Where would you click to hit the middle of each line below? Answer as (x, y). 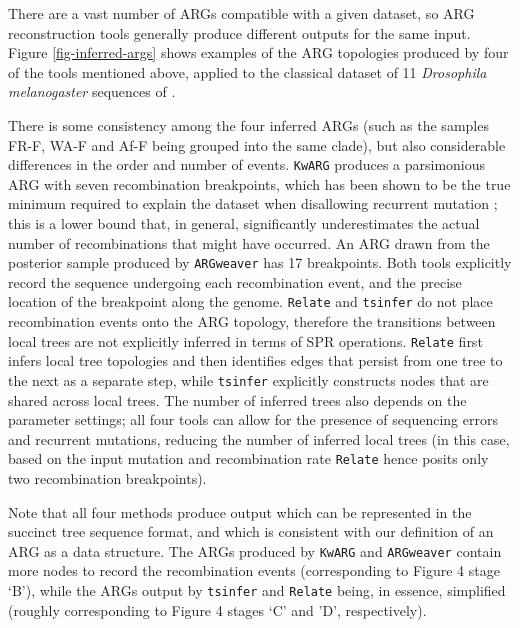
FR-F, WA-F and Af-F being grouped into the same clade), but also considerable (257, 144)
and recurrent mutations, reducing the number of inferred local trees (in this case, (259, 438)
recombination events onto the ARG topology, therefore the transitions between (252, 321)
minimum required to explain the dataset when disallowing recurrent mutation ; (253, 203)
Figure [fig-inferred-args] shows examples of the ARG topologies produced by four (258, 52)
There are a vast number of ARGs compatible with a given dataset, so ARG (241, 13)
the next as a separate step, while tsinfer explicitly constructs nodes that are (248, 379)
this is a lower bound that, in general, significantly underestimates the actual (244, 223)
